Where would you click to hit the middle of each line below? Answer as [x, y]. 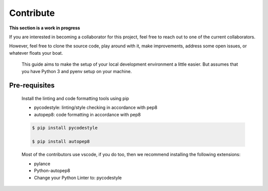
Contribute [32, 13]
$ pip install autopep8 [61, 142]
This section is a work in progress [45, 28]
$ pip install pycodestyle [65, 128]
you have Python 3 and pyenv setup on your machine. [77, 71]
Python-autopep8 [52, 171]
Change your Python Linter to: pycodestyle [78, 178]
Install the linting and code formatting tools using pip [75, 98]
